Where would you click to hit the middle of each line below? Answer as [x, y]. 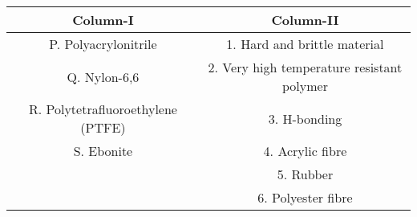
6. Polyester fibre [305, 197]
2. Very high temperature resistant [305, 67]
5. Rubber [305, 174]
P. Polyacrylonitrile [103, 44]
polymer [305, 86]
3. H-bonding [305, 118]
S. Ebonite [103, 151]
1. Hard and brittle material [305, 44]
